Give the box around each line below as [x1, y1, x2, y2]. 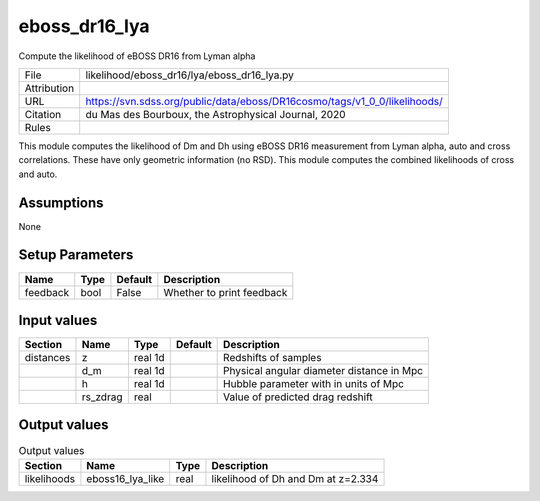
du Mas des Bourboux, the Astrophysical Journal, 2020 [85, 107, 346, 121]
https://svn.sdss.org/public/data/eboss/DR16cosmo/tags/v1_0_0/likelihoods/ [85, 94, 444, 108]
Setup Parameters [18, 246, 134, 264]
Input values [18, 311, 98, 329]
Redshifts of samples [223, 351, 322, 365]
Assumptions [18, 194, 104, 211]
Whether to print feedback [163, 285, 288, 299]
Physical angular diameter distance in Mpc [223, 364, 424, 378]
